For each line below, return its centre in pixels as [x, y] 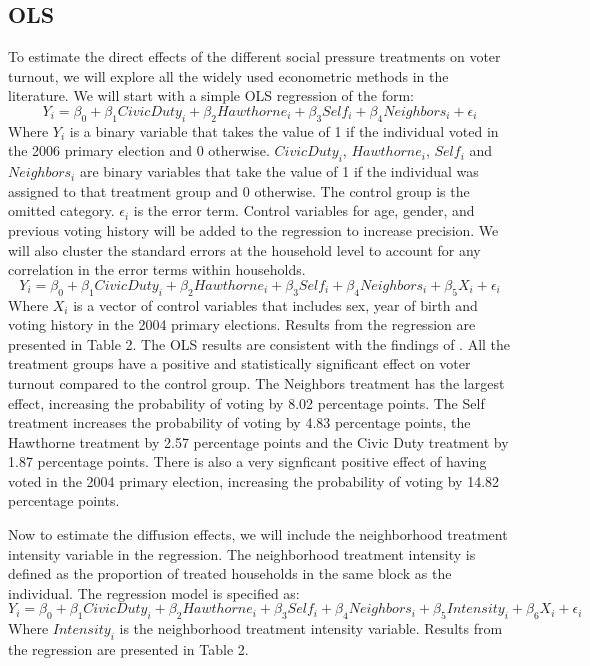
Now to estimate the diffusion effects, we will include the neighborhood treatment [258, 534]
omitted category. [61, 210]
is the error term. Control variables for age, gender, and [304, 210]
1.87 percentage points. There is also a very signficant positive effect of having [247, 461]
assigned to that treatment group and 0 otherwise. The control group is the [239, 190]
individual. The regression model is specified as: [154, 592]
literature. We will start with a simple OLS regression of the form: [211, 95]
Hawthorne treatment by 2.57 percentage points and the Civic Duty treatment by [258, 441]
